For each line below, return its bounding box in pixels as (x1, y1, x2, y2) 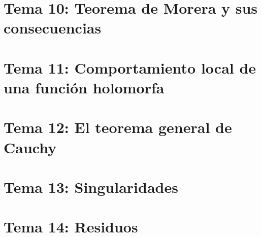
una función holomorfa (4, 77, 165, 97)
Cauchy (4, 137, 57, 157)
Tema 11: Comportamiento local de (4, 57, 256, 78)
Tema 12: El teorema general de (4, 117, 232, 138)
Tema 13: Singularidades (4, 176, 178, 197)
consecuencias (4, 17, 102, 38)
